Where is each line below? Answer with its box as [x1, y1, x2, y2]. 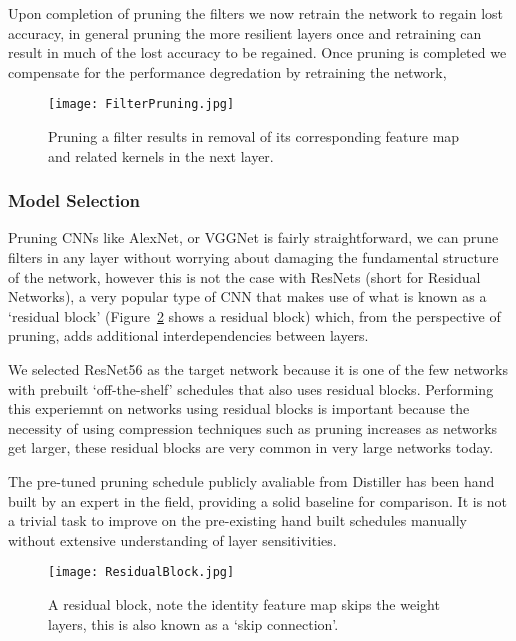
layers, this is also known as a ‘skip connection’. [48, 613, 339, 634]
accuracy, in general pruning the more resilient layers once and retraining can [8, 22, 482, 43]
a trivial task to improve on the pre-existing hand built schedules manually [8, 510, 467, 531]
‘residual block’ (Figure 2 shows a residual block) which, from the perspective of [8, 305, 501, 326]
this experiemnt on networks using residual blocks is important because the [8, 398, 470, 419]
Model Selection [8, 188, 141, 213]
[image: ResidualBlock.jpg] [48, 565, 235, 580]
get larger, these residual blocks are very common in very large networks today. [8, 437, 494, 458]
